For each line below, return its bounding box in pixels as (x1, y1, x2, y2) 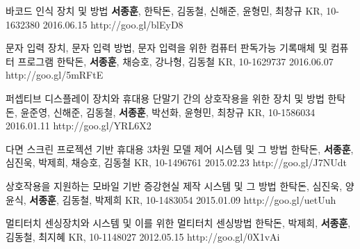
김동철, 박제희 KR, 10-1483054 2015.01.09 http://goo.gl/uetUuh (62, 192, 336, 207)
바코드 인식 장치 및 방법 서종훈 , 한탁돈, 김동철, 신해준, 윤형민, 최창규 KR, (6, 3, 323, 17)
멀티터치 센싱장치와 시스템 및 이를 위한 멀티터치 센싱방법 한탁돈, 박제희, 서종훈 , (6, 216, 351, 230)
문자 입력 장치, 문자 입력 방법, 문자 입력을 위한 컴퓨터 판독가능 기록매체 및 (6, 40, 328, 55)
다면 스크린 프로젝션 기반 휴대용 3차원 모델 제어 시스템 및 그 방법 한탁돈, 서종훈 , (6, 141, 354, 156)
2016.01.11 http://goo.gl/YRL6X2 (6, 118, 152, 133)
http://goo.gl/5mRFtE (6, 67, 104, 82)
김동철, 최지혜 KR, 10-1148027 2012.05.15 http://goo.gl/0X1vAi (6, 229, 280, 243)
